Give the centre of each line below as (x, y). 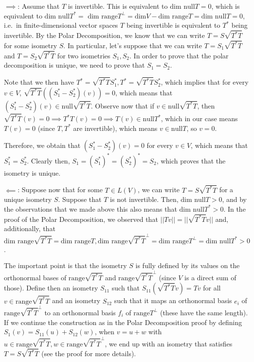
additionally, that (30, 228)
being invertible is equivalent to (173, 25)
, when (105, 332)
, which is (226, 6)
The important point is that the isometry (65, 265)
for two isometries (84, 55)
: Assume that (39, 6)
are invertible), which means (115, 128)
